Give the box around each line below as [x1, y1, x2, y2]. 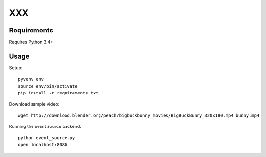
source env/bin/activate [18, 83, 78, 89]
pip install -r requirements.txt [18, 90, 99, 96]
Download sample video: [9, 101, 60, 107]
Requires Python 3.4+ [9, 39, 54, 45]
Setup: [9, 64, 23, 71]
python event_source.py [18, 135, 75, 140]
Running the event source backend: [9, 124, 81, 129]
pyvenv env [18, 76, 44, 82]
